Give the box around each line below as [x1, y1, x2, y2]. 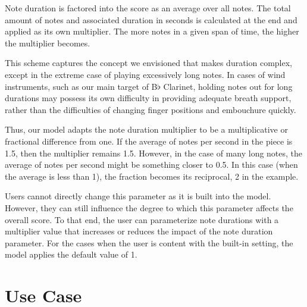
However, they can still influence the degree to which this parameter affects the [5, 201, 293, 214]
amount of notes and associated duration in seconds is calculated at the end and [5, 13, 297, 26]
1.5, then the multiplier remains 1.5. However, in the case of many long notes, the [5, 146, 303, 159]
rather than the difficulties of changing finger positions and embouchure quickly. [5, 103, 296, 115]
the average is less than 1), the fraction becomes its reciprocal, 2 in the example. [5, 170, 299, 182]
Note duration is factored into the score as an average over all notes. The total [5, 2, 291, 14]
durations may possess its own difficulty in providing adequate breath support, [5, 92, 292, 104]
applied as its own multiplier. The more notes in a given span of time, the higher [5, 25, 299, 37]
